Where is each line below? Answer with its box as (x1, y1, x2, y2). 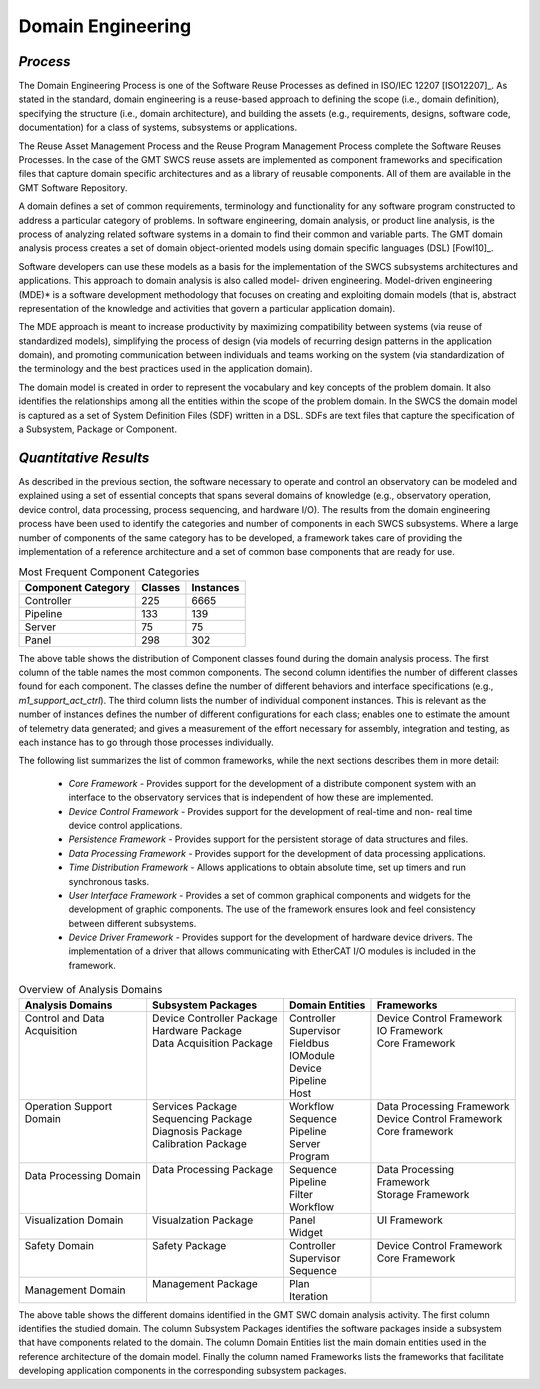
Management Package (151, 1276, 259, 1290)
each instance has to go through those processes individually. (18, 736, 274, 749)
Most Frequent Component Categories (18, 565, 200, 579)
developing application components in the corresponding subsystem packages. (18, 1365, 347, 1377)
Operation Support (24, 1099, 113, 1113)
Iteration (288, 1289, 329, 1303)
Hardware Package (151, 1023, 242, 1037)
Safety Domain (24, 1238, 95, 1252)
